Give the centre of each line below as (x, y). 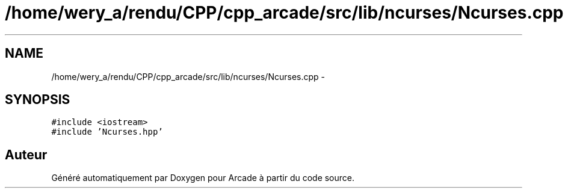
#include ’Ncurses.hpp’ (107, 132)
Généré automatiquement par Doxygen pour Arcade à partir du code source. (203, 178)
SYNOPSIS (38, 100)
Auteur (26, 155)
